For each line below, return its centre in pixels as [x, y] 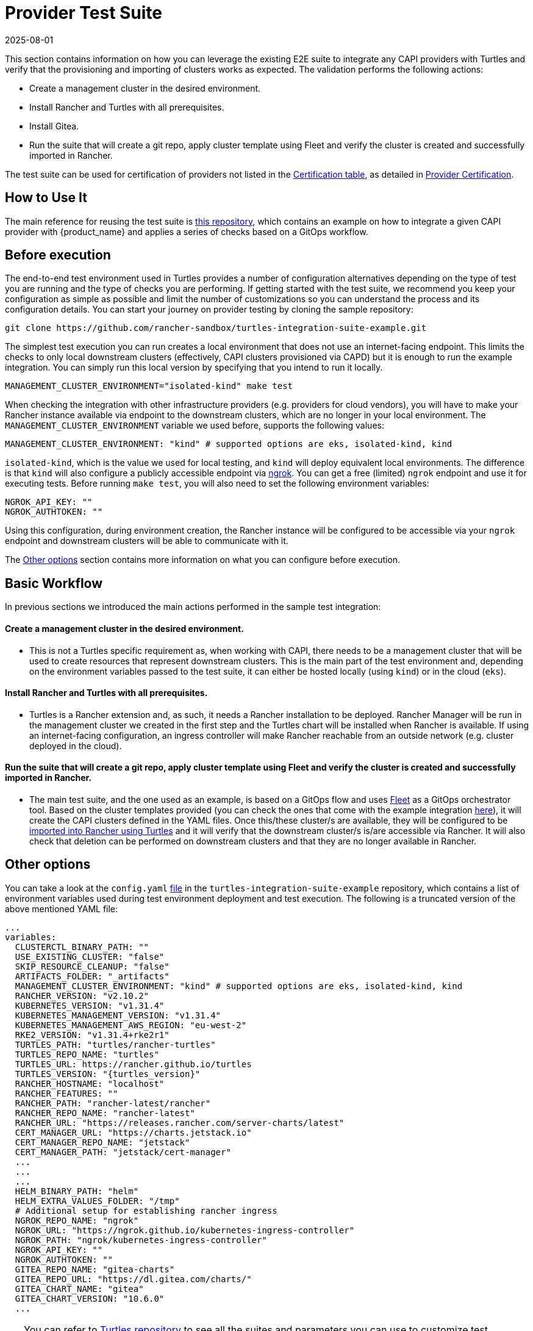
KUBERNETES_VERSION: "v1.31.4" [90, 1005]
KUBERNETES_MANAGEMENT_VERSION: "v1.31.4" [118, 1015]
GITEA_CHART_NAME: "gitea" [79, 1289]
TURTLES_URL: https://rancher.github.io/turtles [133, 1064]
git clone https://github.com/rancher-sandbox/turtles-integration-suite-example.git [216, 328]
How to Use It [46, 198]
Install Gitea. [54, 126]
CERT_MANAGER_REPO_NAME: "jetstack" [102, 1142]
